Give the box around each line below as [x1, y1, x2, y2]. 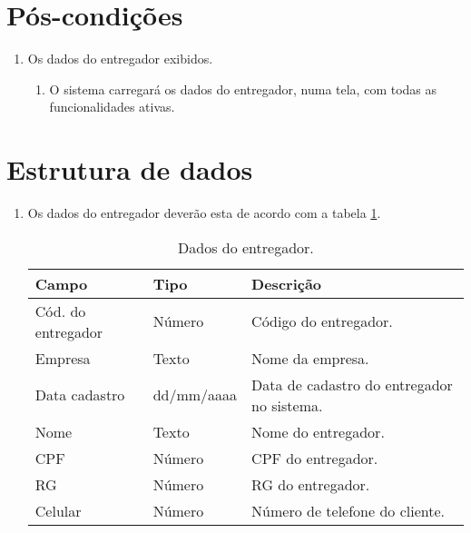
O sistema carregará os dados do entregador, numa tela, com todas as [49, 79, 437, 98]
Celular [34, 499, 82, 521]
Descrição [251, 272, 322, 294]
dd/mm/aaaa [152, 384, 238, 406]
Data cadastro [34, 384, 125, 406]
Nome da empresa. [251, 347, 369, 369]
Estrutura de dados [6, 151, 253, 188]
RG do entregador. [251, 473, 370, 495]
